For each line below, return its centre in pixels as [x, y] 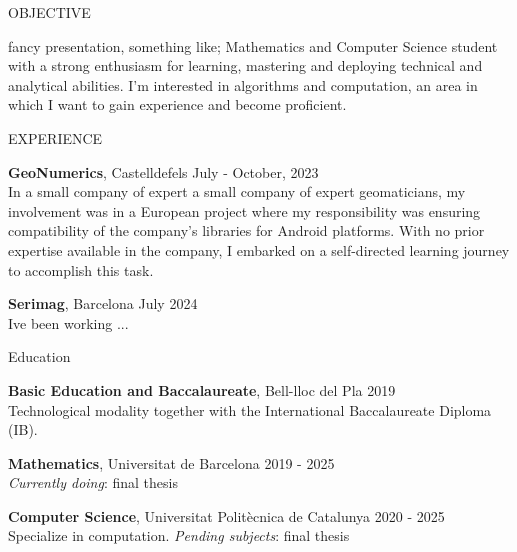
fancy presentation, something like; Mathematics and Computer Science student [253, 45]
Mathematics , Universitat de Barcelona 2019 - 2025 [171, 462]
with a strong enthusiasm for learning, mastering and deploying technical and [245, 65]
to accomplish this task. [81, 269]
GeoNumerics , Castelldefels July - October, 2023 [163, 171]
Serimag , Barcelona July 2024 [103, 303]
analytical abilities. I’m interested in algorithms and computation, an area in [243, 84]
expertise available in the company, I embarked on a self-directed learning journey [259, 249]
